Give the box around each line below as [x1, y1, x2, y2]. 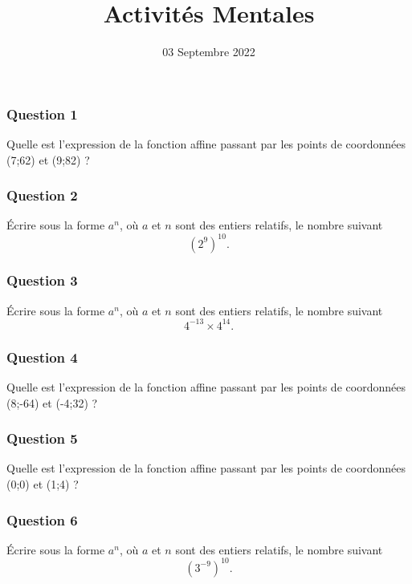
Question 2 [6, 185, 78, 205]
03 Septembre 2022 [162, 43, 255, 60]
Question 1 [6, 103, 78, 124]
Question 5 [6, 428, 78, 448]
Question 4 [6, 347, 78, 367]
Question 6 [6, 509, 78, 529]
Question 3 [6, 270, 78, 290]
